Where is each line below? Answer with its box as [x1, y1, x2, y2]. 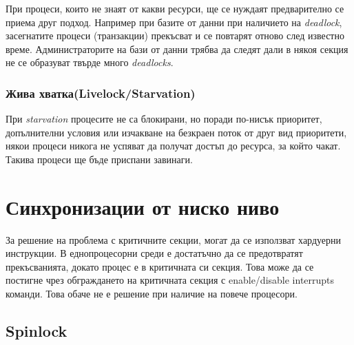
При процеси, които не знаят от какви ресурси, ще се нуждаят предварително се [6, 1, 344, 15]
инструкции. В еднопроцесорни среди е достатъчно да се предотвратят [6, 246, 303, 260]
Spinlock [6, 320, 67, 342]
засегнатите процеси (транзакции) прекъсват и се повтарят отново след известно [6, 28, 344, 43]
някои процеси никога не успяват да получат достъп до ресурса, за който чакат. [6, 138, 341, 153]
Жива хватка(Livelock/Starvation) [6, 84, 196, 101]
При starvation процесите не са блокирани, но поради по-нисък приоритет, [6, 112, 322, 126]
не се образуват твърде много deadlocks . [6, 55, 174, 70]
